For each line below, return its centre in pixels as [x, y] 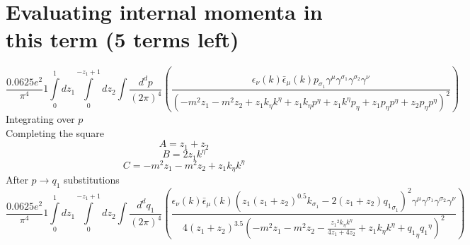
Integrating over [40, 119]
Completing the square [55, 132]
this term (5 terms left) [122, 39]
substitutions [91, 180]
